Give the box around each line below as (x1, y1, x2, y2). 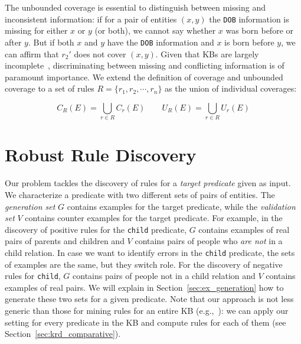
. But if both (28, 35, 74, 48)
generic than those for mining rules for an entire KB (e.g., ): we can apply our (5, 304, 289, 317)
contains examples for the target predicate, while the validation (67, 200, 296, 212)
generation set (5, 200, 55, 212)
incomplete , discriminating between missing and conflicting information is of (5, 59, 284, 72)
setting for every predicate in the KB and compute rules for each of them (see (5, 316, 286, 328)
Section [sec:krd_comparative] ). (5, 327, 121, 340)
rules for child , (5, 270, 61, 282)
